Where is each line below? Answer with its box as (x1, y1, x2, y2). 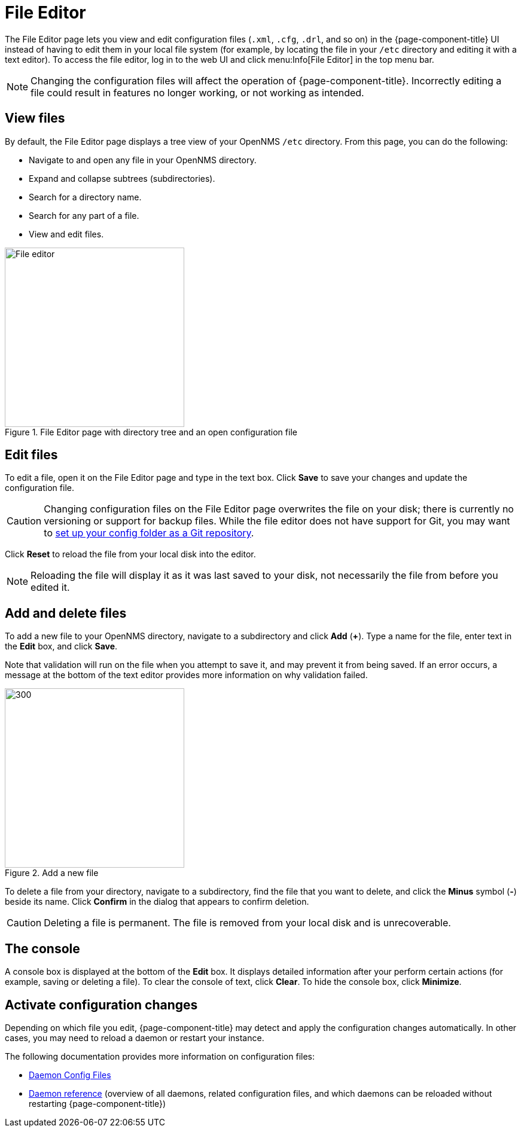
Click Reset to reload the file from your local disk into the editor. (5, 549, 256, 560)
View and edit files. (29, 228, 104, 239)
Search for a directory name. (29, 191, 142, 202)
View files (5, 111, 65, 126)
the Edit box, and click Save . (5, 641, 118, 652)
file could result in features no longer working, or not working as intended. (31, 86, 364, 99)
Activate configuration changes (5, 997, 198, 1012)
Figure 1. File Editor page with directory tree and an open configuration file (5, 426, 297, 437)
